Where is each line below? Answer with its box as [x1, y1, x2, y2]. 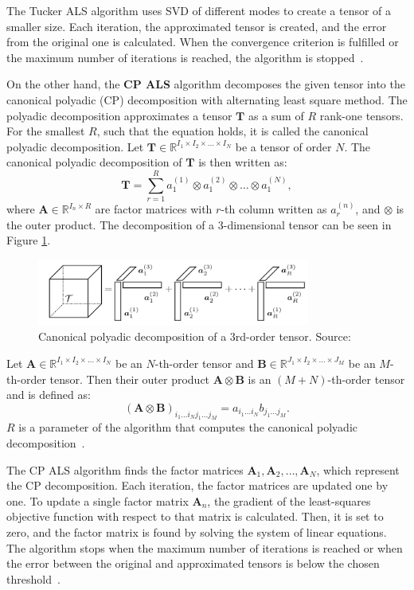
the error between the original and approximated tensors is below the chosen [6, 555, 380, 572]
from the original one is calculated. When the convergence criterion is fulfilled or [6, 33, 399, 50]
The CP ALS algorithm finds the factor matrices [6, 461, 244, 478]
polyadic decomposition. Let [6, 138, 144, 154]
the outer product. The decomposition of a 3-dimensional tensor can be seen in [6, 216, 392, 232]
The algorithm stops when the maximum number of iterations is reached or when [6, 539, 403, 556]
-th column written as [221, 201, 327, 217]
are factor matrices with [95, 201, 213, 217]
